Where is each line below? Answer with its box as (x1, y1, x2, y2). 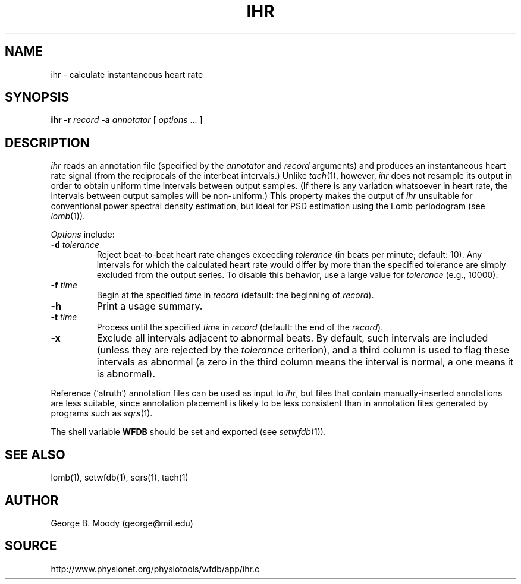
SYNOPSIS (5, 90, 70, 105)
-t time (51, 312, 77, 323)
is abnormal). (96, 368, 156, 380)
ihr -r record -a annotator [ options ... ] (51, 115, 203, 125)
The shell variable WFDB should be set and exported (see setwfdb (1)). (51, 427, 326, 437)
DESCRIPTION (5, 135, 90, 150)
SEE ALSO (5, 447, 65, 462)
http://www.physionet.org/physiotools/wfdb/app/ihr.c (51, 563, 260, 574)
